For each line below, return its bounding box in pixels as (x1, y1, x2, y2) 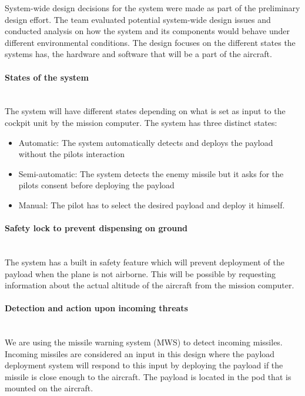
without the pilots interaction (18, 148, 125, 160)
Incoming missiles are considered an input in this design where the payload (5, 347, 275, 360)
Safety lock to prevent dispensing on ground (5, 222, 188, 234)
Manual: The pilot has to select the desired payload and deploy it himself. (18, 198, 285, 211)
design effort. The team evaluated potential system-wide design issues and (5, 13, 271, 25)
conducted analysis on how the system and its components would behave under (5, 25, 290, 37)
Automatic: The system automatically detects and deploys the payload (18, 136, 273, 148)
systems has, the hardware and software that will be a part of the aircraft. (5, 48, 272, 60)
